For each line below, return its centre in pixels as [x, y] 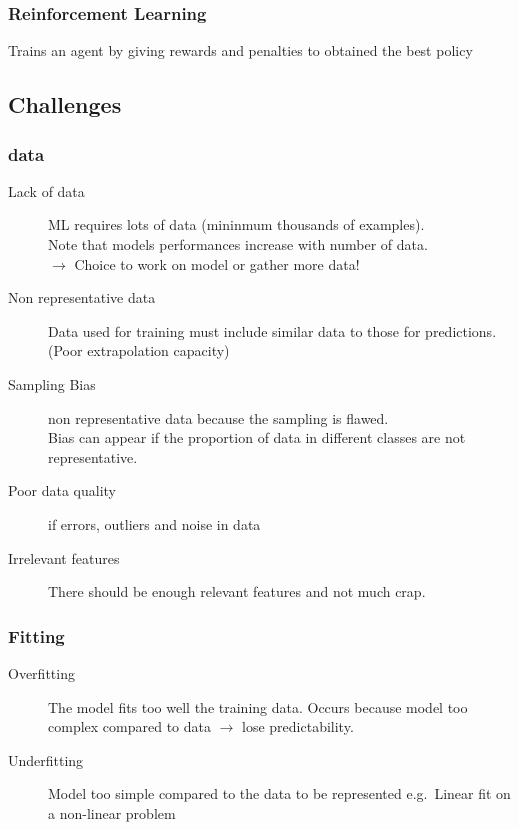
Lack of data [46, 190]
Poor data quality [62, 490]
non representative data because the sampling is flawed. [218, 417]
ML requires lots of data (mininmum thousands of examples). [236, 224]
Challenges [65, 104]
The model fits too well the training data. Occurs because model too [258, 706]
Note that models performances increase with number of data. [238, 244]
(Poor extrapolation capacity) [139, 350]
